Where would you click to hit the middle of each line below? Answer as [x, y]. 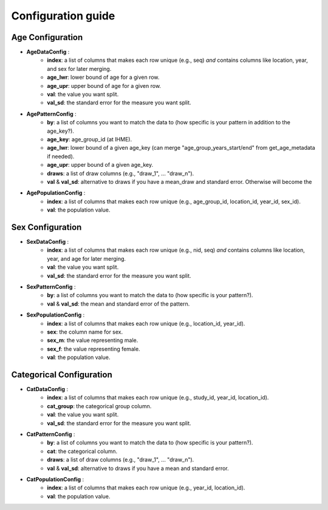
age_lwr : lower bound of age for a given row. [103, 77]
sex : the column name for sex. [85, 332]
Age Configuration [47, 37]
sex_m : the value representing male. [93, 340]
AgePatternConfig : [52, 114]
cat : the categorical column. [82, 451]
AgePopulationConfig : [56, 193]
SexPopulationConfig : [56, 315]
